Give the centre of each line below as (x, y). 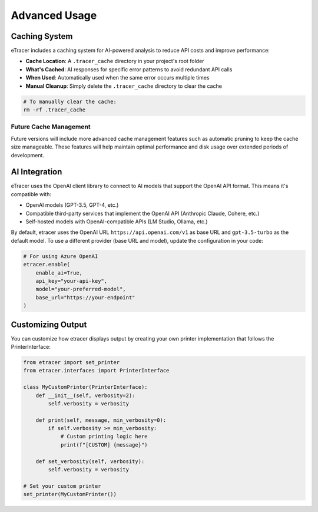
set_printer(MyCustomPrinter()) (70, 494)
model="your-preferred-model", (81, 289)
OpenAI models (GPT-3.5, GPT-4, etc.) (72, 205)
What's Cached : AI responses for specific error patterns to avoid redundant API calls (129, 69)
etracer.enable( (47, 265)
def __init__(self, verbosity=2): (85, 395)
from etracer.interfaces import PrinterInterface (96, 371)
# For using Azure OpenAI (61, 256)
